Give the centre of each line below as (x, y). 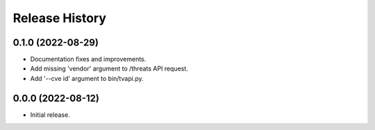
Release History (60, 18)
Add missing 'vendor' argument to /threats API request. (109, 68)
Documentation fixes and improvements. (88, 59)
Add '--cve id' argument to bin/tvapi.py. (87, 78)
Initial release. (50, 115)
